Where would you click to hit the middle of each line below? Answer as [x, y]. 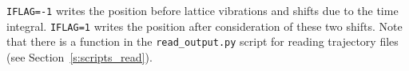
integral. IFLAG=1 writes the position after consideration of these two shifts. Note [204, 26]
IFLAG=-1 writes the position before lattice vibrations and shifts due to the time [203, 10]
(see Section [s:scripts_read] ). [79, 56]
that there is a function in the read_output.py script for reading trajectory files [203, 41]
